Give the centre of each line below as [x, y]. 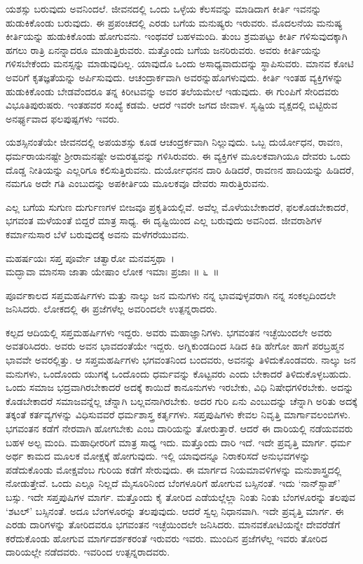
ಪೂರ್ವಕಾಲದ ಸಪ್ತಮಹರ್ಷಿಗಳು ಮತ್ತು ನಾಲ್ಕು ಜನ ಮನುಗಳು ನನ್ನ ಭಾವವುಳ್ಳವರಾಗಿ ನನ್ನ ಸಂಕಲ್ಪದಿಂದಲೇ [171, 295]
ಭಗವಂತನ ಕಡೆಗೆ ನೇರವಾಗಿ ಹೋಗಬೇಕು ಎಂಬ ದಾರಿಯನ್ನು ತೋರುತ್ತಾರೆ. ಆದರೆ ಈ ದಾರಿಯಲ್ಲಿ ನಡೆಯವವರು [179, 428]
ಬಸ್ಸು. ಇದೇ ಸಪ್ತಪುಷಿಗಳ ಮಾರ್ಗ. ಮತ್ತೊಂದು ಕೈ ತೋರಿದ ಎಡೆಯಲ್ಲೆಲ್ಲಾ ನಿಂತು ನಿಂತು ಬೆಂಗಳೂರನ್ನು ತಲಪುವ [180, 497]
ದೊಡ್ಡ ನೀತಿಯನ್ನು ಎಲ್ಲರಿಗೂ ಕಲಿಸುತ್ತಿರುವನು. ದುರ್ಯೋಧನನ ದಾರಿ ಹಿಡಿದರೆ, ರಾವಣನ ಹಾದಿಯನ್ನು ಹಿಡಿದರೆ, [180, 169]
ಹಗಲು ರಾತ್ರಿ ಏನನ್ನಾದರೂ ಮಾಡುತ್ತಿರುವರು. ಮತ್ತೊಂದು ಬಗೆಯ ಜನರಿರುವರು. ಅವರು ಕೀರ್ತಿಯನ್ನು [164, 49]
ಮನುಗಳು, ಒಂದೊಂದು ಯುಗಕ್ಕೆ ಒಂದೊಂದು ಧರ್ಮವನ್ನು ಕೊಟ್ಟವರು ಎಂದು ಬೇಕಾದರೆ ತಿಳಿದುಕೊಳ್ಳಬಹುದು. [179, 373]
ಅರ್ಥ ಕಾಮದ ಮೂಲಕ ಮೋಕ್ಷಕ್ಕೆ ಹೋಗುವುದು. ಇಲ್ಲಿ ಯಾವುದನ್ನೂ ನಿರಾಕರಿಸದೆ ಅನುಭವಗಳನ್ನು [158, 456]
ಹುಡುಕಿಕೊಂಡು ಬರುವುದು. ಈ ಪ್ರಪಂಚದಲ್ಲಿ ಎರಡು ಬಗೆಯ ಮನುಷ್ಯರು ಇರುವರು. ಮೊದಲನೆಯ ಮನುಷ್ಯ [174, 22]
